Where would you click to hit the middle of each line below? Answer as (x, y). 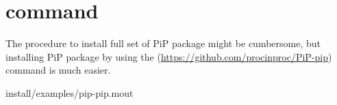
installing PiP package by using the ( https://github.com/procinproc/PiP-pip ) (169, 56)
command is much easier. (58, 70)
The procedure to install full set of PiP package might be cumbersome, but (163, 43)
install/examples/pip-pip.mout (70, 92)
